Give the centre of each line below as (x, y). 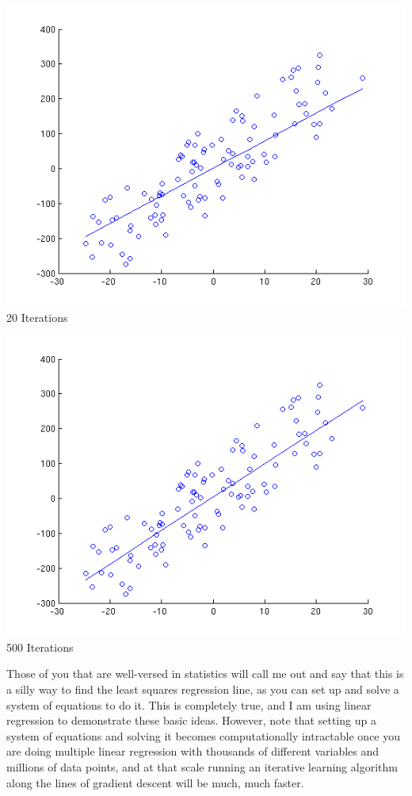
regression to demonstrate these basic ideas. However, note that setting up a (191, 720)
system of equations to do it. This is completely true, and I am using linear (189, 704)
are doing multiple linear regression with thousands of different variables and (193, 751)
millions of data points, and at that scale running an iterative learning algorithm (202, 766)
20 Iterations (37, 317)
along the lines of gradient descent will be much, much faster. (155, 782)
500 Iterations (40, 647)
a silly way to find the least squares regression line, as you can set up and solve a (203, 689)
